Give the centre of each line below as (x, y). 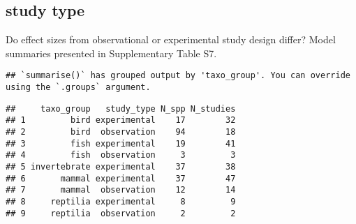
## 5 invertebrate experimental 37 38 (121, 166)
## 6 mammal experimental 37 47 (121, 178)
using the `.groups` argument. (78, 88)
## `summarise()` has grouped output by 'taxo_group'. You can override (178, 76)
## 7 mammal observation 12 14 (121, 190)
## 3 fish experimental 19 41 (121, 143)
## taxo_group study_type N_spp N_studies (121, 109)
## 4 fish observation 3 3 (121, 155)
